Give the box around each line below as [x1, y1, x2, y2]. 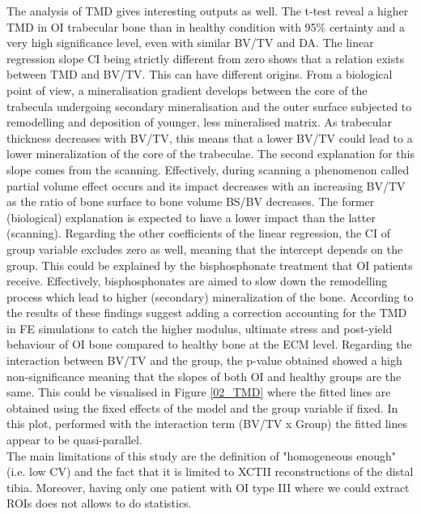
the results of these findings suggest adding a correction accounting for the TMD [6, 304, 407, 321]
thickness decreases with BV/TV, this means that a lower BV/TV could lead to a [6, 129, 413, 146]
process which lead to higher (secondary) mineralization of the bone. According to [6, 288, 414, 305]
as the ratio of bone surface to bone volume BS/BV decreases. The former [6, 193, 375, 210]
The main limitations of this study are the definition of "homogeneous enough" [6, 447, 397, 464]
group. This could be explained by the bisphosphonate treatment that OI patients [6, 256, 413, 273]
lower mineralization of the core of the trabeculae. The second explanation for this [6, 145, 415, 162]
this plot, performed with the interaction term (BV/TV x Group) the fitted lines [6, 415, 407, 432]
